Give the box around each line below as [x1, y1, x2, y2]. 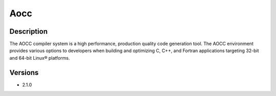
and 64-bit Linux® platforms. [9, 55, 70, 61]
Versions [9, 68, 39, 77]
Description [9, 27, 48, 36]
